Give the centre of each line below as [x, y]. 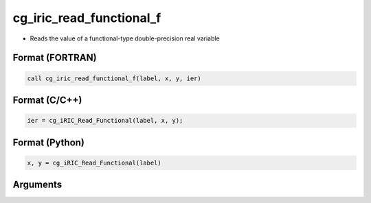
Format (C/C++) [47, 100]
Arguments [37, 185]
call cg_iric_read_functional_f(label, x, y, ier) [114, 78]
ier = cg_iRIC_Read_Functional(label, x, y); [105, 121]
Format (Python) [49, 142]
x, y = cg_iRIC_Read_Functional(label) [94, 163]
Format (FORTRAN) [55, 58]
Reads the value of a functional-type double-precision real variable [125, 38]
